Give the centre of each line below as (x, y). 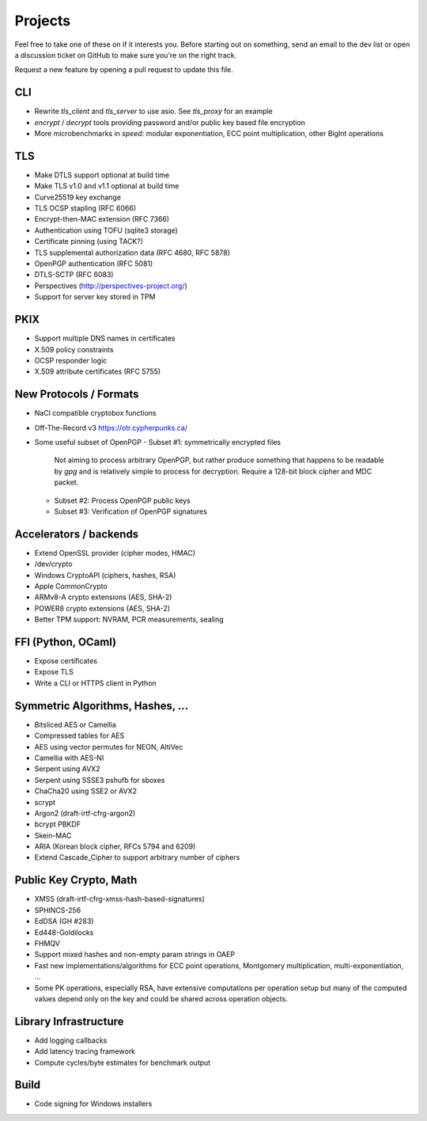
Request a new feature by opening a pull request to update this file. (124, 70)
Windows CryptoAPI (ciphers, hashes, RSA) (105, 575)
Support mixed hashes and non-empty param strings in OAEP (135, 955)
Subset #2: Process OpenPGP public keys (123, 500)
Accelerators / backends (77, 534)
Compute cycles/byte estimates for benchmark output (123, 1062)
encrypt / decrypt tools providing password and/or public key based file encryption (170, 122)
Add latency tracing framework (85, 1051)
